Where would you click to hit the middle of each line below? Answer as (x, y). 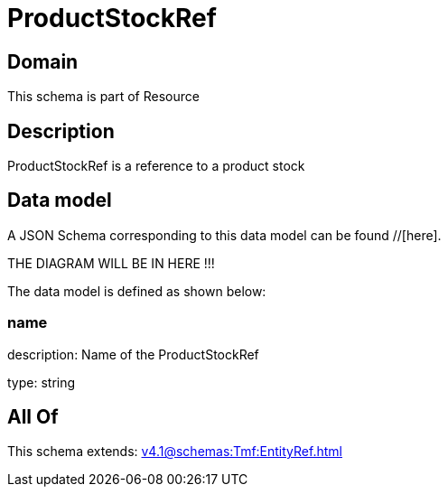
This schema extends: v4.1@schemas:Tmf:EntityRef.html (175, 452)
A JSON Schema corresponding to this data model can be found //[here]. (224, 235)
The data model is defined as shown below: (137, 291)
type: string (42, 382)
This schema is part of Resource (103, 97)
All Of (33, 417)
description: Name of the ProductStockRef (133, 354)
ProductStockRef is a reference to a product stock (156, 166)
